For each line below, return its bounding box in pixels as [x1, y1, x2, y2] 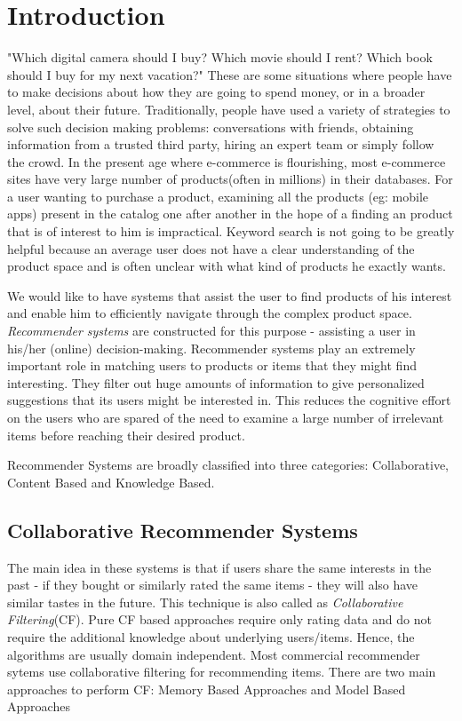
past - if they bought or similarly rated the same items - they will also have [7, 575, 418, 594]
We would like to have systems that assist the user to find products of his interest [7, 286, 452, 305]
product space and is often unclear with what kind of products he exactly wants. [7, 257, 446, 275]
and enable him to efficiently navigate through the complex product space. [7, 304, 412, 322]
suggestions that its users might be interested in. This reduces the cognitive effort [7, 391, 451, 409]
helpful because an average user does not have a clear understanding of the [7, 239, 415, 257]
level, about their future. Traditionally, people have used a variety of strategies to [7, 99, 450, 118]
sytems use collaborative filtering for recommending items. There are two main [7, 662, 436, 681]
